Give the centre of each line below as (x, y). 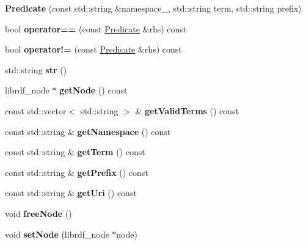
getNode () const (93, 90)
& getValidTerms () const (187, 110)
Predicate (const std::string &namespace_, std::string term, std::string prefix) (153, 8)
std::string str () (36, 69)
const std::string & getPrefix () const (77, 172)
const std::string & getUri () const (71, 193)
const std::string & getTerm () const (75, 152)
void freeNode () (38, 213)
